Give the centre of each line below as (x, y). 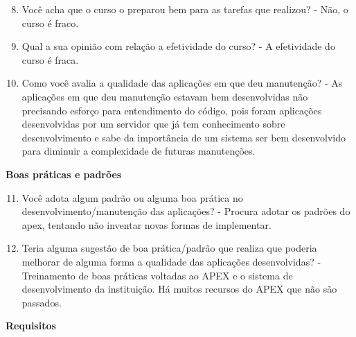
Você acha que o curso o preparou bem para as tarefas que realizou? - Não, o (185, 9)
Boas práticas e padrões (64, 174)
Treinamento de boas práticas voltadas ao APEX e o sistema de (157, 275)
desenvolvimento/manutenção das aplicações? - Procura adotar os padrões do (186, 211)
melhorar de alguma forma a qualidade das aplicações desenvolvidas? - (171, 261)
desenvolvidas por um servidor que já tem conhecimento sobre (153, 124)
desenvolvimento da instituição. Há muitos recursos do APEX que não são (179, 289)
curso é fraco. (50, 23)
